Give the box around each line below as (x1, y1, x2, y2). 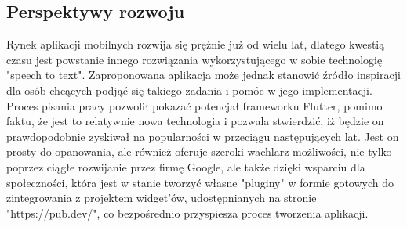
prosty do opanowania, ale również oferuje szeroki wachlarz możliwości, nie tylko (6, 143, 392, 160)
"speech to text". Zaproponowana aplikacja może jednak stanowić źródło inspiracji (6, 67, 401, 83)
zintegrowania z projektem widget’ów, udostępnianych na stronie (6, 189, 317, 206)
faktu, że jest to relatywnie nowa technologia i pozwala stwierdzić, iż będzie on (6, 113, 384, 129)
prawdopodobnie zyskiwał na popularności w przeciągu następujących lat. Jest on (6, 128, 399, 144)
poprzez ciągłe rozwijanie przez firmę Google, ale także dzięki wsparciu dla (6, 158, 365, 175)
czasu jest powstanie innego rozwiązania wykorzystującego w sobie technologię (6, 51, 383, 67)
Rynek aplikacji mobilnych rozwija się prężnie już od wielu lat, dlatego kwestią (6, 36, 385, 52)
